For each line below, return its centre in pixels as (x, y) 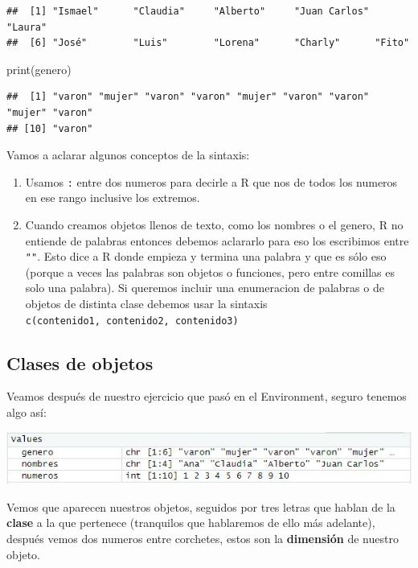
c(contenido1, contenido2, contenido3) (132, 321)
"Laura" (27, 27)
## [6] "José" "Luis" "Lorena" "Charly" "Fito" (208, 43)
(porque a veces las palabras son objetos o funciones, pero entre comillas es (210, 272)
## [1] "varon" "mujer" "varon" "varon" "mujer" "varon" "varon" (188, 97)
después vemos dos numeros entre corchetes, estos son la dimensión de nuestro (203, 538)
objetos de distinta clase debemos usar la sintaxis (146, 304)
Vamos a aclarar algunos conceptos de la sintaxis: (128, 155)
